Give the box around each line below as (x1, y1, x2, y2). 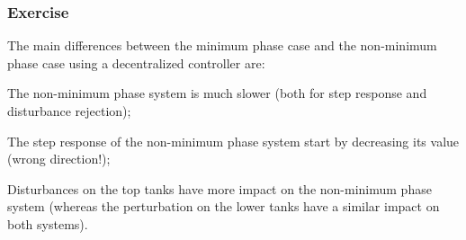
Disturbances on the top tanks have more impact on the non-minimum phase (7, 179, 432, 198)
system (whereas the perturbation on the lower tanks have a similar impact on (7, 197, 440, 216)
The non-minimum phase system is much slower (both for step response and (7, 84, 427, 102)
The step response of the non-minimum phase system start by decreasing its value (7, 131, 460, 150)
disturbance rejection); (7, 102, 131, 120)
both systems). (7, 214, 88, 233)
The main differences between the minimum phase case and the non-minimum (7, 36, 437, 55)
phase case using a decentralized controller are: (7, 53, 265, 72)
